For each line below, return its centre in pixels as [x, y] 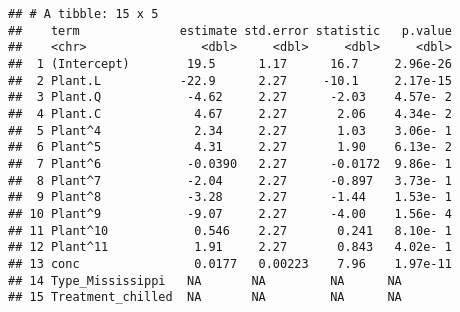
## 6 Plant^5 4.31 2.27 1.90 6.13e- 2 [230, 147]
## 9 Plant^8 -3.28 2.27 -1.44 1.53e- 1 [230, 197]
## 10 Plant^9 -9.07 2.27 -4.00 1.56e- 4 [230, 213]
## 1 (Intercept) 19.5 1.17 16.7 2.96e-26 [230, 63]
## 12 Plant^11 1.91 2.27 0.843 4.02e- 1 [230, 247]
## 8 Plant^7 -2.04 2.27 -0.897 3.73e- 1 [230, 180]
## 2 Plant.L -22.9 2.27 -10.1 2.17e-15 [230, 80]
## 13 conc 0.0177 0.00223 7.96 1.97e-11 [230, 263]
